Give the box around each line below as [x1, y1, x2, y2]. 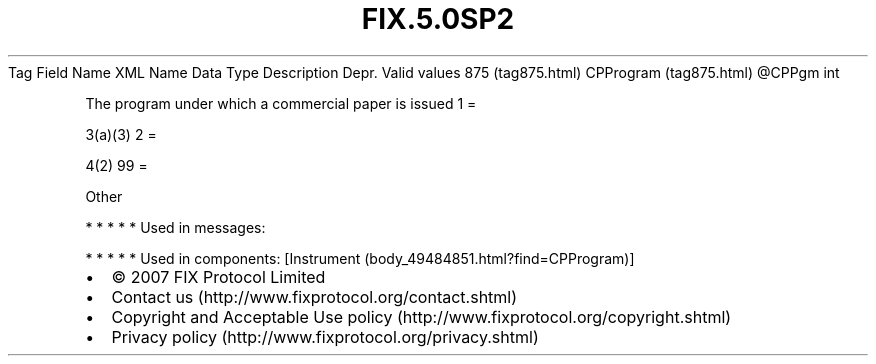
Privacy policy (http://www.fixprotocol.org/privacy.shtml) [111, 326, 539, 347]
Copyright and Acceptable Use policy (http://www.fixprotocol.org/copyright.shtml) [111, 306, 732, 327]
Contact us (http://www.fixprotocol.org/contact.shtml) [111, 286, 518, 307]
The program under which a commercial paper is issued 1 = [85, 94, 477, 112]
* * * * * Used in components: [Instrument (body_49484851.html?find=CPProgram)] [85, 249, 635, 267]
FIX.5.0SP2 [361, 2, 515, 36]
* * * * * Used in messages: [85, 218, 266, 236]
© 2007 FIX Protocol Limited [111, 266, 326, 287]
